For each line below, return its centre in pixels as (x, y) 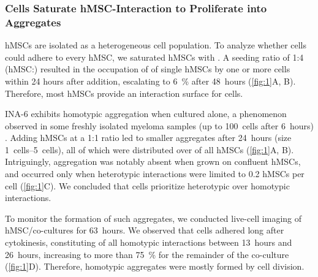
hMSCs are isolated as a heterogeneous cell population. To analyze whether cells (156, 45)
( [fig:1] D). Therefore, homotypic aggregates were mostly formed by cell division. (155, 266)
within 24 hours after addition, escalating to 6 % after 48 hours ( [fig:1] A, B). (150, 81)
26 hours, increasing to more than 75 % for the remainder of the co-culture (147, 254)
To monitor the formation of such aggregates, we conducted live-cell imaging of (153, 218)
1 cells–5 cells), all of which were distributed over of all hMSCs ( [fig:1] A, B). (150, 149)
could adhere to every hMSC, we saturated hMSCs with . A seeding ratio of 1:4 (154, 57)
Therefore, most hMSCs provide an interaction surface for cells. (124, 93)
